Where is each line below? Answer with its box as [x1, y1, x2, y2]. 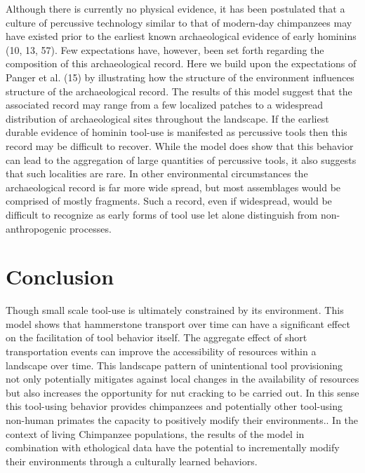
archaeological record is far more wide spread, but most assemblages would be [6, 179, 341, 194]
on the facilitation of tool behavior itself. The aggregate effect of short [6, 330, 307, 345]
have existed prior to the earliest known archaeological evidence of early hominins [6, 29, 357, 43]
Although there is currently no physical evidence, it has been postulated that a [6, 1, 345, 15]
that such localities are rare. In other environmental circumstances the [6, 166, 308, 181]
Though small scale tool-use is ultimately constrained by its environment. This [6, 303, 344, 317]
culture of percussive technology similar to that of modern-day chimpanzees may [6, 15, 352, 29]
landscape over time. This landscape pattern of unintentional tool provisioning [6, 357, 343, 372]
